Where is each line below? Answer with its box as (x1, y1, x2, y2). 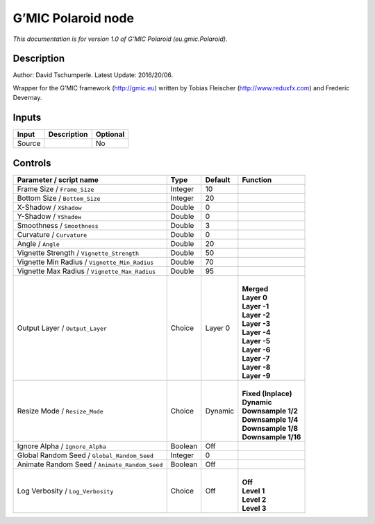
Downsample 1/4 (242, 414, 299, 424)
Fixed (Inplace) (242, 388, 292, 398)
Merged (242, 284, 269, 293)
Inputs (12, 112, 42, 124)
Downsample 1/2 (242, 406, 299, 416)
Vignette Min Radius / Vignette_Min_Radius (17, 257, 154, 267)
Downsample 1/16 (242, 432, 301, 441)
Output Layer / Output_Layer (17, 323, 108, 333)
